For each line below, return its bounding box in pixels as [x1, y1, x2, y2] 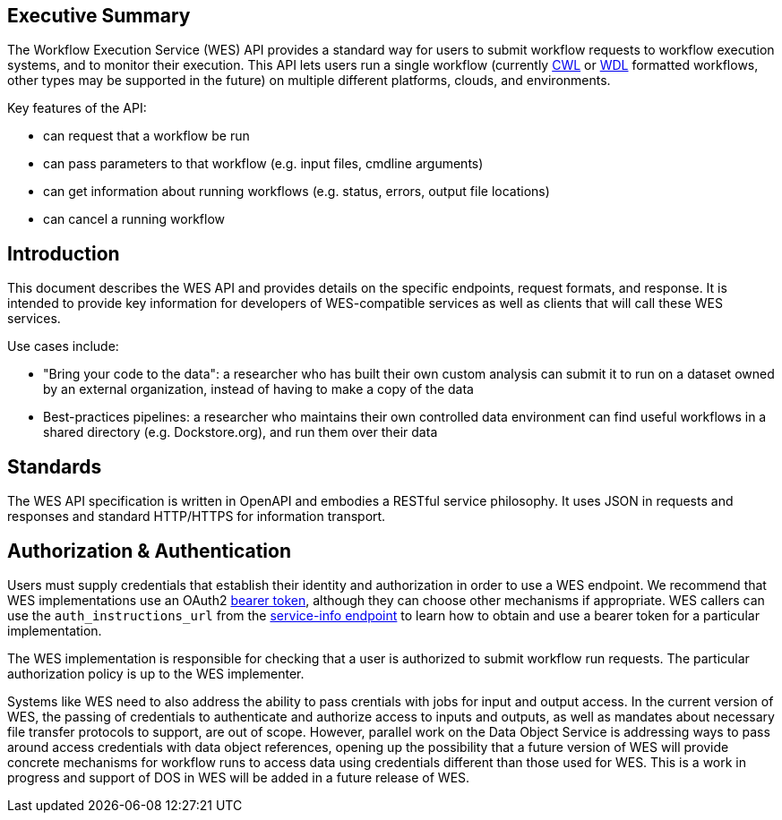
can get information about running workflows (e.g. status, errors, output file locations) [43, 184, 550, 200]
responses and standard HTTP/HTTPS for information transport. [7, 508, 386, 525]
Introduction [7, 242, 120, 265]
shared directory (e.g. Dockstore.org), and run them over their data [43, 424, 438, 440]
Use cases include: [7, 338, 119, 354]
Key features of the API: [7, 100, 147, 116]
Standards [7, 455, 102, 478]
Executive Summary [7, 4, 191, 27]
